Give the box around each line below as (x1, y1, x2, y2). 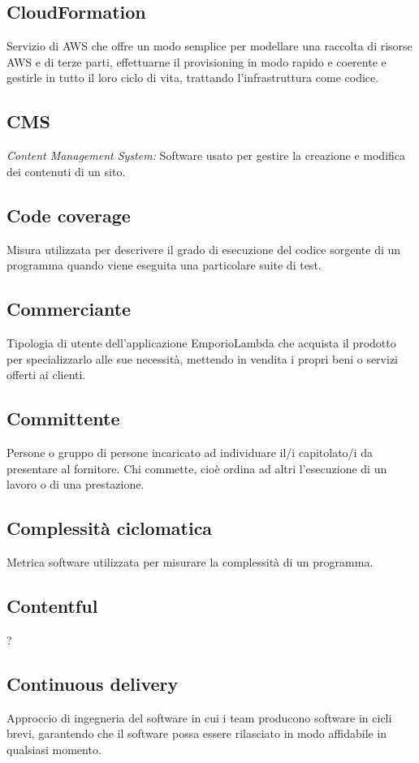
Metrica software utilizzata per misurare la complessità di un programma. (6, 553, 374, 570)
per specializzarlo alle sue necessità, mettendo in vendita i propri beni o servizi (6, 350, 399, 367)
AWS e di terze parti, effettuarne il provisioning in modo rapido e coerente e (6, 53, 387, 70)
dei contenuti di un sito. (6, 162, 126, 179)
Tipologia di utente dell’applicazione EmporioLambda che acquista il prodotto (6, 334, 396, 351)
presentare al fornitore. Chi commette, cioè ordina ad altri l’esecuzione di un (6, 459, 387, 476)
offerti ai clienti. (6, 366, 86, 383)
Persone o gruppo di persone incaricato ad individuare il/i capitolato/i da (6, 443, 373, 460)
